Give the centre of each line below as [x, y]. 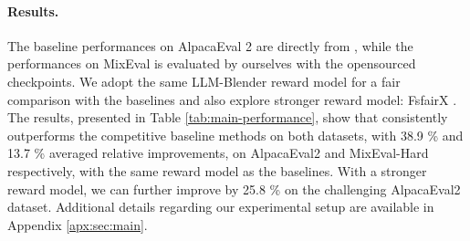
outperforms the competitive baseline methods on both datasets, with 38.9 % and [235, 135]
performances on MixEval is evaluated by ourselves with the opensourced [212, 63]
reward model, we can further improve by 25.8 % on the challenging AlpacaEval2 [234, 189]
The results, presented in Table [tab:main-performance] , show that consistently [228, 117]
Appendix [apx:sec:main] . [78, 224]
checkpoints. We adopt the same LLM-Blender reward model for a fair [204, 81]
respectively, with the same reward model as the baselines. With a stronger [217, 170]
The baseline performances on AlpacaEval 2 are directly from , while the [210, 45]
